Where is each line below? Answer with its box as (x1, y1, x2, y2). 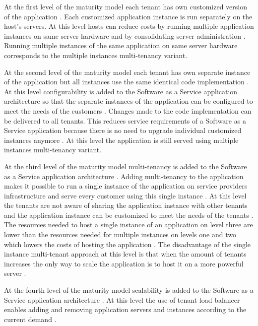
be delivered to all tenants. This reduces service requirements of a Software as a (4, 115, 246, 126)
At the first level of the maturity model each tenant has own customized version (4, 1, 247, 11)
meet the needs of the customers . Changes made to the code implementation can (4, 105, 252, 116)
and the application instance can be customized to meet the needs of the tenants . (4, 209, 254, 220)
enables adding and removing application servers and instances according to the (4, 304, 247, 315)
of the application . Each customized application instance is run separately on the (4, 11, 253, 21)
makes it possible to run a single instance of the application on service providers (4, 181, 248, 191)
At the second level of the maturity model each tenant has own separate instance (4, 66, 251, 77)
